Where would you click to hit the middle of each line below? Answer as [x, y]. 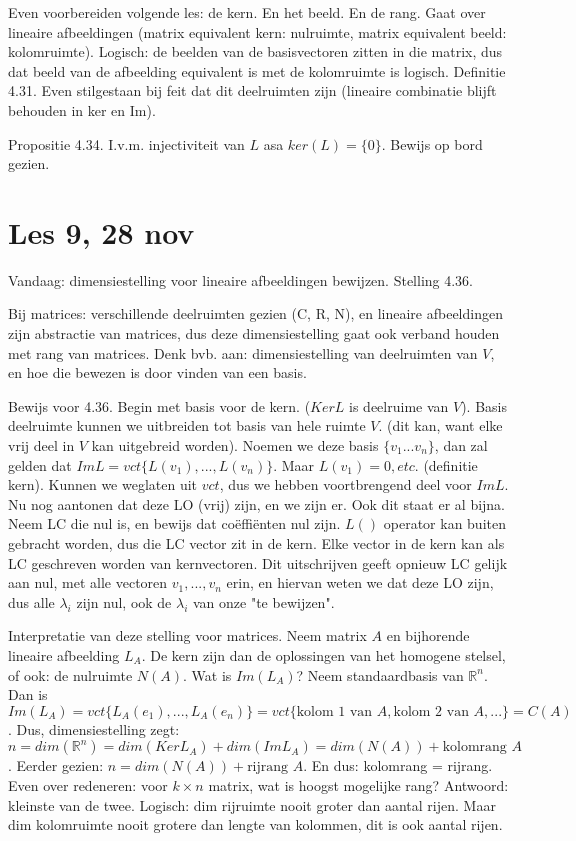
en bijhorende [428, 635]
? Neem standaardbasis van [380, 674]
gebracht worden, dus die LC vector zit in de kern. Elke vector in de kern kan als [256, 543]
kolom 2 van [431, 711]
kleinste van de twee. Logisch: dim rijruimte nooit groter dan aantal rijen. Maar [252, 804]
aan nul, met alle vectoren [88, 582]
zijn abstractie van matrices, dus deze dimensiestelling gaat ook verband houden [254, 333]
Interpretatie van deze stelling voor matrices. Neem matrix [187, 635]
